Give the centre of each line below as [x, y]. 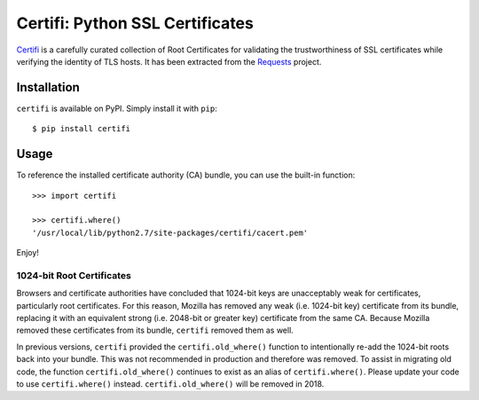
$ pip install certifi [82, 129]
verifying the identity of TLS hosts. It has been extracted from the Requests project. [169, 61]
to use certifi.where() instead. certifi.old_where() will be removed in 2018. [170, 384]
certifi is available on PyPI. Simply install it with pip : [117, 108]
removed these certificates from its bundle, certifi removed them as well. [155, 330]
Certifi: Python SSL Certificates [135, 23]
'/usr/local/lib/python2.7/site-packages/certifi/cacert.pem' [170, 232]
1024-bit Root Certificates [74, 275]
